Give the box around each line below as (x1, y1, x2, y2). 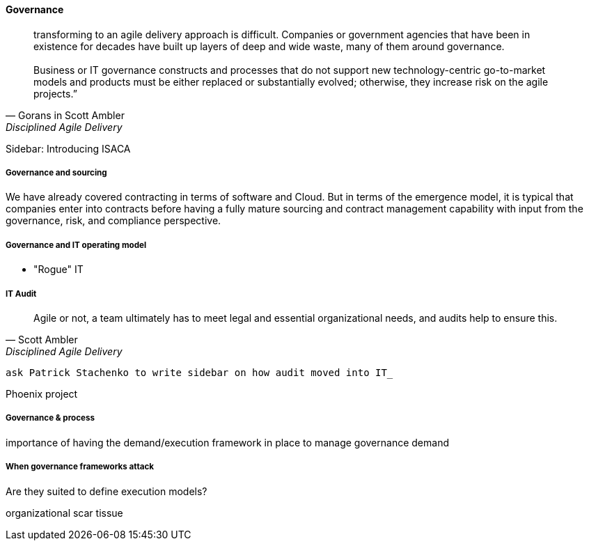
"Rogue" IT (33, 263, 84, 276)
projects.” (33, 87, 77, 100)
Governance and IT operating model (6, 240, 147, 250)
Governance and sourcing (6, 168, 107, 178)
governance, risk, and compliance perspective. (6, 214, 221, 227)
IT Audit (6, 288, 37, 299)
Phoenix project (6, 387, 78, 400)
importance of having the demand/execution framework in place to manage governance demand (6, 436, 449, 448)
